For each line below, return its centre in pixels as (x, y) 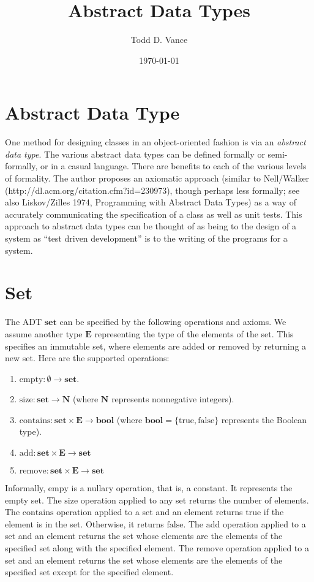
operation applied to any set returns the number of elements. (195, 500)
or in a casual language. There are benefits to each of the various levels (174, 166)
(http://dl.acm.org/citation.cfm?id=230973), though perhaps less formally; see (152, 190)
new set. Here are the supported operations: (87, 358)
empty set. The (33, 500)
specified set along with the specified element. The (99, 548)
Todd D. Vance (159, 40)
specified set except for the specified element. (89, 572)
